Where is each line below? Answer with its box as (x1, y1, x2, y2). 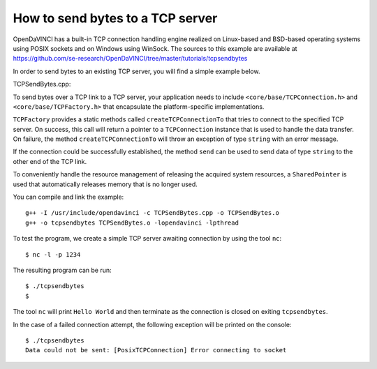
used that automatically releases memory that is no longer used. (13, 180, 198, 188)
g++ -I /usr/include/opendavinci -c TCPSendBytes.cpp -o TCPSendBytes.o (25, 209, 279, 217)
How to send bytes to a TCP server (13, 10, 218, 26)
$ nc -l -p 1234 (25, 250, 81, 258)
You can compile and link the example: (13, 193, 124, 202)
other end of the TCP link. (13, 157, 87, 165)
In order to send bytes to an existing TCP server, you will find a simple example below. (13, 67, 260, 75)
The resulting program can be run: (13, 266, 112, 274)
